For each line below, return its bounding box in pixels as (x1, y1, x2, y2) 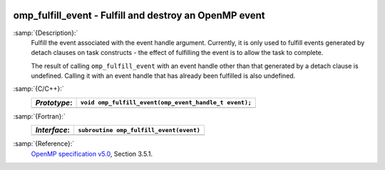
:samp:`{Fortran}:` (13, 111, 66, 121)
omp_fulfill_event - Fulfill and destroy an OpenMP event (13, 9, 265, 21)
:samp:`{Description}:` (13, 29, 78, 37)
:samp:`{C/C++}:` (13, 84, 64, 93)
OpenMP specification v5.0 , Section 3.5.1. (31, 149, 153, 158)
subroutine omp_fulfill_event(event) (78, 126, 201, 134)
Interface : (35, 125, 71, 135)
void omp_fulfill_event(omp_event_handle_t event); (80, 99, 252, 106)
